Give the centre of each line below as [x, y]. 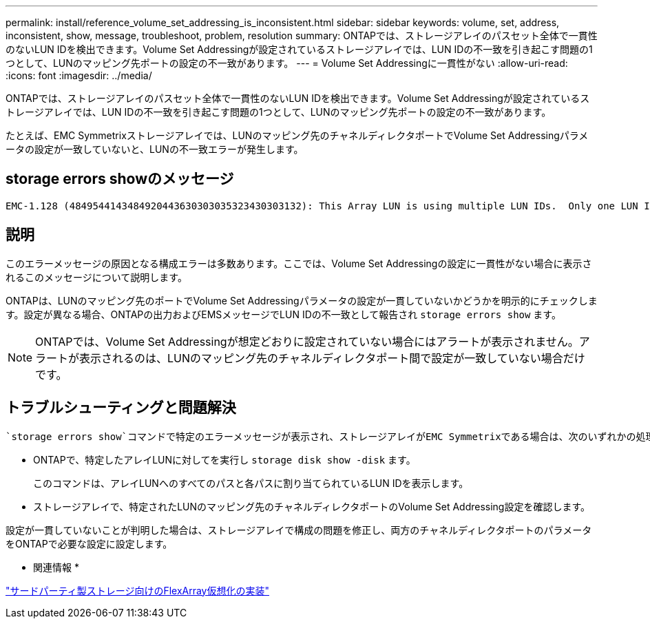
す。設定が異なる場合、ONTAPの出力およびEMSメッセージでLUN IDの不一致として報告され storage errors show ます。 [283, 314]
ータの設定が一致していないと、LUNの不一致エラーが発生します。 [155, 149]
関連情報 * [56, 567]
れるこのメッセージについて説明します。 [96, 277]
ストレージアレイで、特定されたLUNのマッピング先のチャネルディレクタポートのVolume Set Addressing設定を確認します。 [312, 506]
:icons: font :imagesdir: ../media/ [79, 75]
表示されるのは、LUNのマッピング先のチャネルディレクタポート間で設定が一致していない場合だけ [332, 358]
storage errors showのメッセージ [120, 179]
